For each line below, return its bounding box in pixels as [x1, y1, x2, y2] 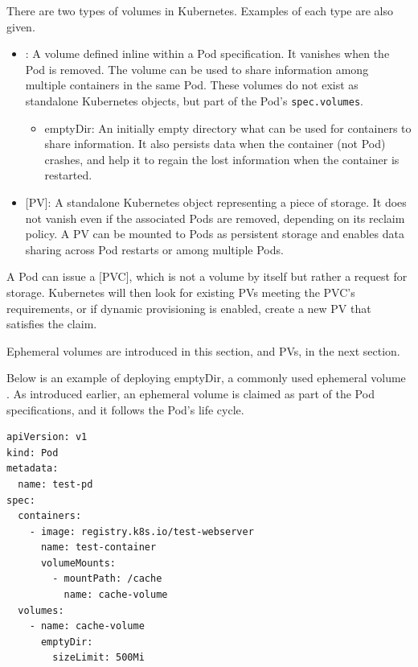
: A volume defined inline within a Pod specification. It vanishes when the [25, 45, 390, 62]
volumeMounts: [40, 557, 117, 569]
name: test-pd [18, 478, 93, 490]
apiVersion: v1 [6, 431, 88, 443]
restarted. [44, 167, 92, 183]
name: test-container [40, 541, 157, 554]
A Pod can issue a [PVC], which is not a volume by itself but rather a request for [6, 268, 408, 285]
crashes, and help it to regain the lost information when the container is [44, 150, 400, 167]
